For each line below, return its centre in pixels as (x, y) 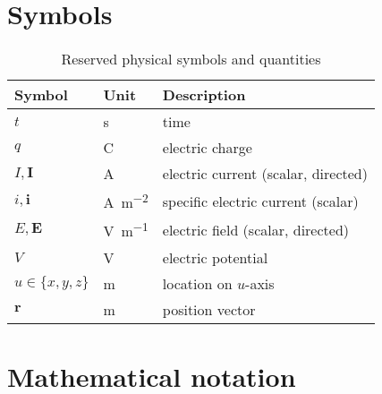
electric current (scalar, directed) (265, 174)
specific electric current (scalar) (260, 201)
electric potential (215, 257)
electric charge (207, 148)
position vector (209, 309)
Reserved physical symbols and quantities (191, 59)
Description (204, 95)
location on (197, 283)
